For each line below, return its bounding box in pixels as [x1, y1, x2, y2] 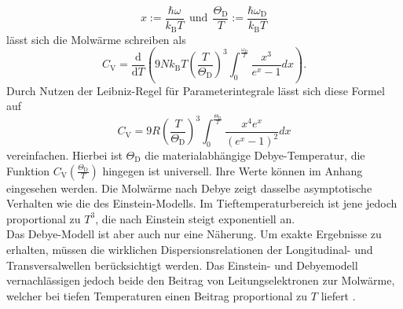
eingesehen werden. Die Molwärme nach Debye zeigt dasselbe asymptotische [6, 179, 372, 196]
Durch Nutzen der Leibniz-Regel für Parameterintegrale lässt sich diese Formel [6, 82, 385, 98]
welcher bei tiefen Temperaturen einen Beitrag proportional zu [6, 287, 308, 303]
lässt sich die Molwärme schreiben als [6, 31, 186, 47]
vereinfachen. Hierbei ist [6, 147, 123, 163]
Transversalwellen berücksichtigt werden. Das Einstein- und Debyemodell [6, 256, 358, 273]
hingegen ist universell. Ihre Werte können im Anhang [102, 162, 363, 178]
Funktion [6, 162, 50, 178]
